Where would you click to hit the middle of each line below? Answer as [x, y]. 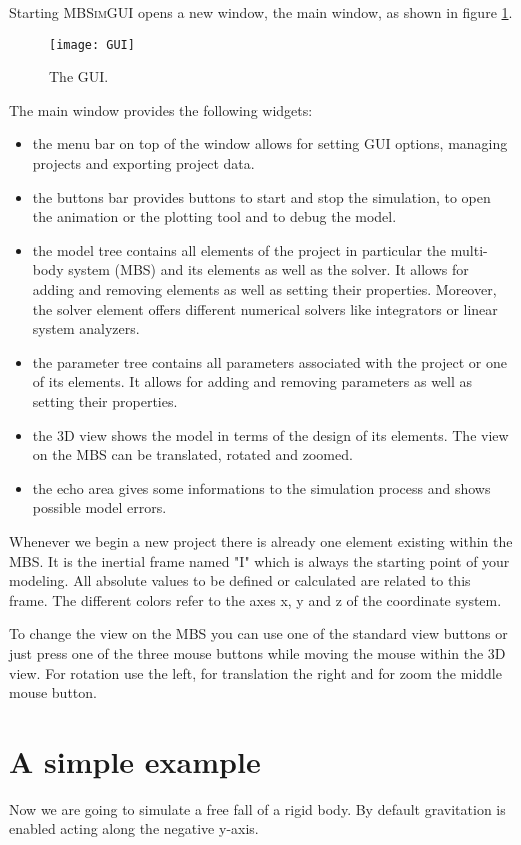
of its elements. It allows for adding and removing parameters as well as [252, 381]
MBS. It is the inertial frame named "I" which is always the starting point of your [259, 560]
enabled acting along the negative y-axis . [134, 828]
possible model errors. [99, 507]
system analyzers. [86, 328]
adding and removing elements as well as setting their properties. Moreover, [264, 289]
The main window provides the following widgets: [161, 109]
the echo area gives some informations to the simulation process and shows [261, 487]
